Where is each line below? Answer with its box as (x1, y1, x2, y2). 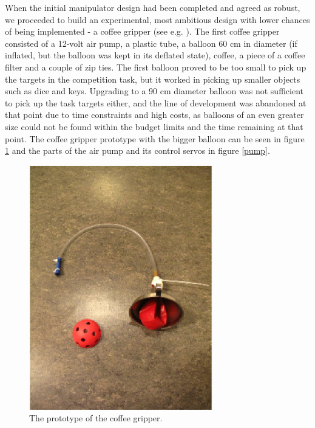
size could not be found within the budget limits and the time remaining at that (5, 120, 303, 133)
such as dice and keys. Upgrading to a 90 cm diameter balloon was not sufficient (5, 85, 303, 97)
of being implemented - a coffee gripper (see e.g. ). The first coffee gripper (5, 25, 280, 38)
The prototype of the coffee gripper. (29, 412, 163, 424)
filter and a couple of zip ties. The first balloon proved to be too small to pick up (5, 60, 307, 73)
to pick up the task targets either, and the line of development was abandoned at (5, 96, 307, 109)
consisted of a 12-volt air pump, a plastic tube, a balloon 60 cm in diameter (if (5, 36, 297, 49)
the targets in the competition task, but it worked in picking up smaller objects (5, 72, 300, 85)
